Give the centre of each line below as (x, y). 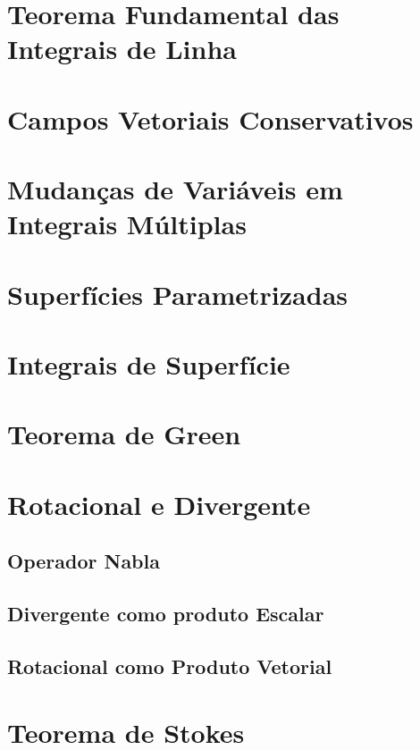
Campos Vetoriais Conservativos (210, 118)
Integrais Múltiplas (127, 224)
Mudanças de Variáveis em (175, 189)
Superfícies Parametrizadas (177, 294)
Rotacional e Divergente (159, 504)
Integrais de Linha (122, 49)
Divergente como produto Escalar (166, 614)
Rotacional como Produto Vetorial (170, 666)
